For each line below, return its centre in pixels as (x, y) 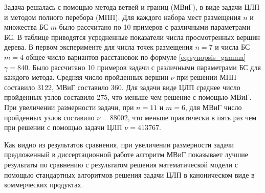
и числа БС (233, 47)
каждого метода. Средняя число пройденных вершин (86, 77)
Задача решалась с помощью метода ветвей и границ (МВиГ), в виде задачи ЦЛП (132, 7)
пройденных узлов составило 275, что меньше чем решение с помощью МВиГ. (128, 97)
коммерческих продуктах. (44, 185)
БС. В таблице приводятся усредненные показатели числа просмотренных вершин (132, 37)
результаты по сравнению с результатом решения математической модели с (121, 164)
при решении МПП (206, 77)
